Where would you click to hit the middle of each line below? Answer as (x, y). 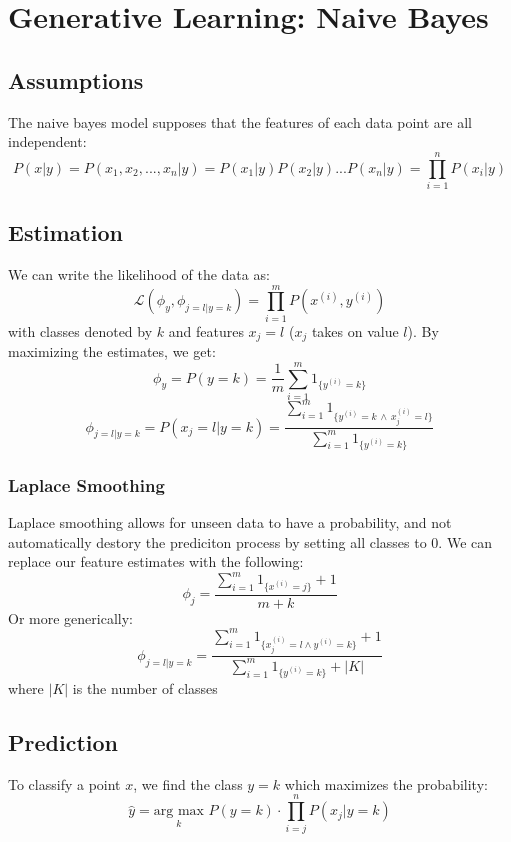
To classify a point (64, 783)
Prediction (63, 742)
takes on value (355, 330)
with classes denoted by (80, 330)
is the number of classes (145, 688)
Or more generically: (70, 617)
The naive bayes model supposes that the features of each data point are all (240, 121)
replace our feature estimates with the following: (156, 561)
